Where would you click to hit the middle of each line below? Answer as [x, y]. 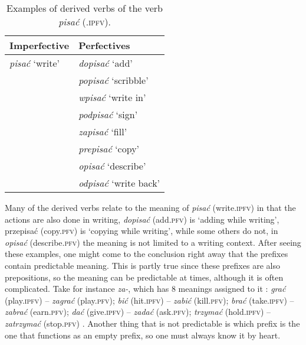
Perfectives [104, 45]
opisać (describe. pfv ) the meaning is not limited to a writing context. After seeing [153, 242]
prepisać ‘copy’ [109, 149]
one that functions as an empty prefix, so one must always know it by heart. [143, 335]
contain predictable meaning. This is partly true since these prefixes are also [142, 265]
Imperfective [40, 45]
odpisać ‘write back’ [119, 183]
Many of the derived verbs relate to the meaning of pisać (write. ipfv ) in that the [150, 207]
